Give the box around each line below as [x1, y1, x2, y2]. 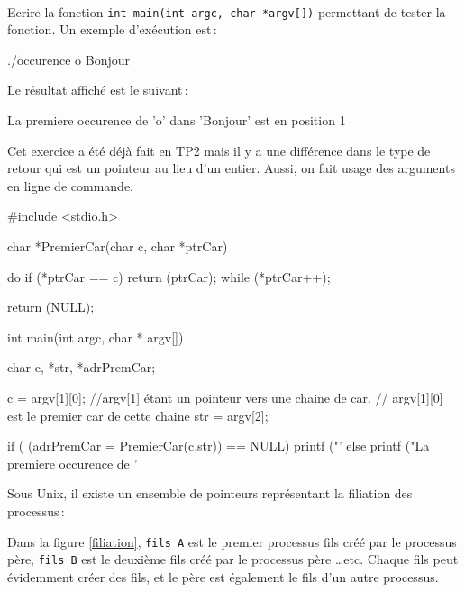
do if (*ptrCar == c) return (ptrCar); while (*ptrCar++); [7, 267, 331, 286]
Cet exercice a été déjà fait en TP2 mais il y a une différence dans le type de [7, 141, 431, 159]
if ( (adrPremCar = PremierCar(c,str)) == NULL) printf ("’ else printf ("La [7, 436, 430, 455]
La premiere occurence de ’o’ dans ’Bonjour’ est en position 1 [7, 111, 346, 130]
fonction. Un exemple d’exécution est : [7, 20, 217, 39]
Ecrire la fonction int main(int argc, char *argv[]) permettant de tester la [7, 2, 446, 21]
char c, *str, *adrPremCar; [7, 358, 156, 377]
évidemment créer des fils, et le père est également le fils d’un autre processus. [7, 567, 439, 586]
